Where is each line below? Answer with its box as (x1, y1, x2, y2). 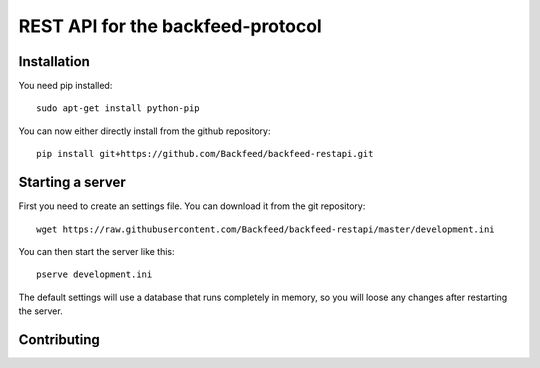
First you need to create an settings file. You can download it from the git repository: (18, 200, 366, 212)
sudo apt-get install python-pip (36, 103, 200, 114)
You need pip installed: (18, 80, 113, 92)
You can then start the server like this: (18, 245, 175, 257)
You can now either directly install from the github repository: (18, 125, 271, 137)
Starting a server (18, 174, 126, 191)
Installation (18, 53, 90, 70)
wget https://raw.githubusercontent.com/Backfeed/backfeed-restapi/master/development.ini (36, 223, 495, 235)
